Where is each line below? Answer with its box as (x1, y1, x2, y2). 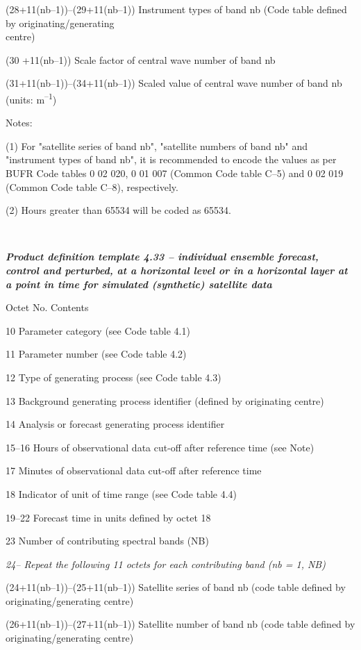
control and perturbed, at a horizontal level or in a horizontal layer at (6, 262, 348, 277)
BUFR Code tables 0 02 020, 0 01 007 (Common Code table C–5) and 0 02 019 (6, 166, 344, 180)
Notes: (6, 115, 33, 130)
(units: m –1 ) (6, 90, 57, 106)
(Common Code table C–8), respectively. (6, 179, 178, 194)
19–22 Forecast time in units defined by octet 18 (6, 510, 211, 524)
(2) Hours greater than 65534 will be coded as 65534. (6, 203, 231, 217)
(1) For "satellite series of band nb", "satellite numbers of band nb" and (6, 138, 308, 153)
